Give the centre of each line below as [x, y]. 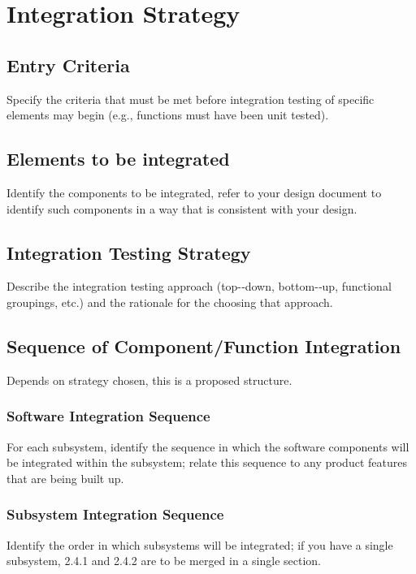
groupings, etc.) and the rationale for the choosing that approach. [170, 302]
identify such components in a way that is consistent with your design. [182, 208]
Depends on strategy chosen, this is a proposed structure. [149, 380]
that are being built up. [65, 478]
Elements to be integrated [118, 159]
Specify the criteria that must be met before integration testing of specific [191, 99]
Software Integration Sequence [108, 416]
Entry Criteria [68, 65]
